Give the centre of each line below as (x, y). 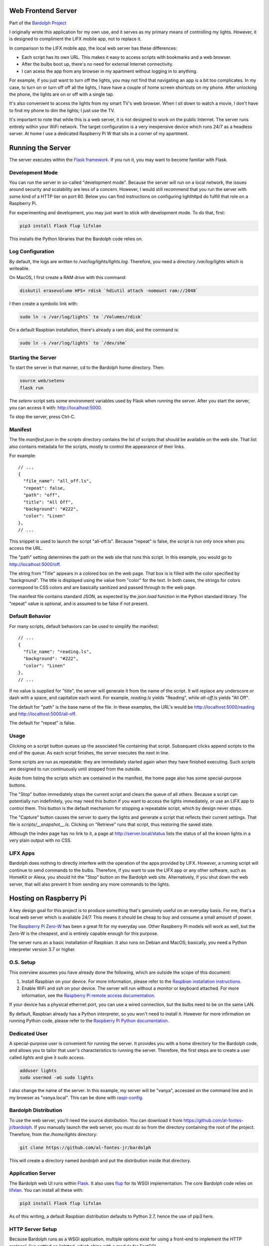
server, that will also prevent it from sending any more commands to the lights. (90, 884)
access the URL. (26, 548)
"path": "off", (42, 495)
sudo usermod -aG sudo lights (57, 1078)
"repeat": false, (44, 488)
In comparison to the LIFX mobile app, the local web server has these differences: (93, 48)
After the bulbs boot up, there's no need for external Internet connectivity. (98, 64)
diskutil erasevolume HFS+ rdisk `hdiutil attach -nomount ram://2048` (109, 291)
